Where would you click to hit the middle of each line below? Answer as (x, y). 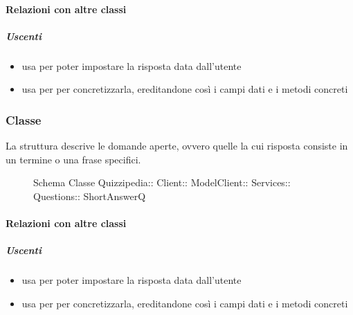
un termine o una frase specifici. (73, 159)
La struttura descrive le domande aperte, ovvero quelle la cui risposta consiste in (177, 146)
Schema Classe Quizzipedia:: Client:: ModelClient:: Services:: (162, 182)
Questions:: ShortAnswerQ (90, 196)
